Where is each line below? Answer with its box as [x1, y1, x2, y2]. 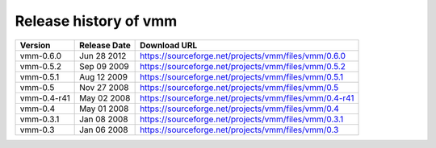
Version [19, 39, 51, 51]
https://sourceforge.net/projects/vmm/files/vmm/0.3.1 [140, 113, 344, 125]
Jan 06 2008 [79, 124, 128, 135]
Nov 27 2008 [79, 81, 129, 92]
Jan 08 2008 [79, 113, 128, 125]
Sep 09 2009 [79, 60, 129, 72]
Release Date [79, 39, 131, 51]
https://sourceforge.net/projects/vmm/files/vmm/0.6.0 [140, 50, 346, 61]
